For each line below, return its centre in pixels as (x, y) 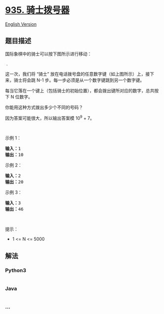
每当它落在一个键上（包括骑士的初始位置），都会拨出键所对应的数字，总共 (80, 90)
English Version (21, 24)
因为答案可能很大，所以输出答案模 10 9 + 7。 (50, 118)
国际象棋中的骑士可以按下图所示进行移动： (48, 54)
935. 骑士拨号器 (38, 10)
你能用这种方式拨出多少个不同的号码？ (44, 107)
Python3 (16, 270)
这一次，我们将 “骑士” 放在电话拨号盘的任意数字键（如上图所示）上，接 (78, 74)
